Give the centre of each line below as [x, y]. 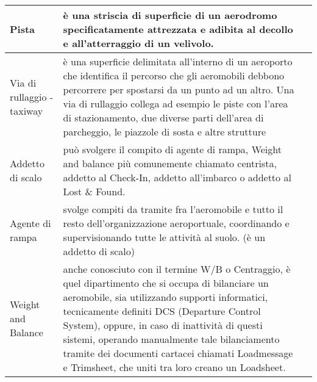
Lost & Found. [94, 191]
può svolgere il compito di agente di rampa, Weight [172, 149]
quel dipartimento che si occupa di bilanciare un [166, 283]
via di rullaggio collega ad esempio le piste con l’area [176, 103]
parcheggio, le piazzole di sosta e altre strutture [165, 132]
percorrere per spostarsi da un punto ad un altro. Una [179, 89]
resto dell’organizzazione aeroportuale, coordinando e [176, 223]
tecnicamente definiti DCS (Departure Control [162, 311]
